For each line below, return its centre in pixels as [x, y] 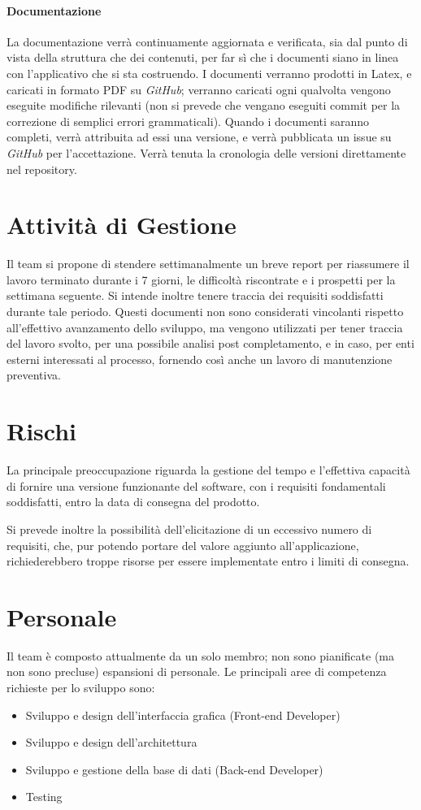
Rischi [42, 431]
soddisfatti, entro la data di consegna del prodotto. [133, 502]
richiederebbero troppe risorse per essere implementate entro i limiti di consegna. [208, 561]
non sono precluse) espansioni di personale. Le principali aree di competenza [197, 671]
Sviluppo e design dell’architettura [111, 742]
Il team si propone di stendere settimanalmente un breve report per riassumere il [208, 264]
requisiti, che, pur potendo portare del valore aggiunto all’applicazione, [183, 545]
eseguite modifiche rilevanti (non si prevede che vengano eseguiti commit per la [204, 105]
